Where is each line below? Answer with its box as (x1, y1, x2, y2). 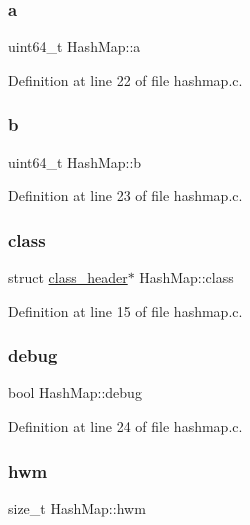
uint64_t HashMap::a (8, 36, 141, 57)
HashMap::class (139, 267, 234, 288)
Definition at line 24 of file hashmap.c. (8, 416, 243, 437)
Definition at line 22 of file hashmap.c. (8, 69, 243, 90)
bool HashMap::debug (8, 382, 142, 403)
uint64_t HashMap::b (8, 151, 142, 172)
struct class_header (8, 267, 128, 288)
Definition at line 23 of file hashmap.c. (8, 185, 243, 206)
